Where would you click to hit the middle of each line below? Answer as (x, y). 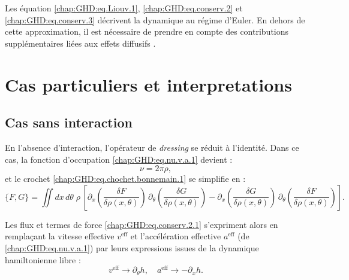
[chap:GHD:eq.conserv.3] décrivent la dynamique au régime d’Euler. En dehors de (155, 19)
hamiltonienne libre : (43, 259)
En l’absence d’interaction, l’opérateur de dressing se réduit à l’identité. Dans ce (152, 147)
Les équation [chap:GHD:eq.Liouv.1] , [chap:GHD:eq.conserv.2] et (124, 8)
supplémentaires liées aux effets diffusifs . (80, 43)
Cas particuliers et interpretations (148, 84)
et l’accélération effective (176, 236)
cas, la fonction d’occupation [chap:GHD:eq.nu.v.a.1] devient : (119, 159)
